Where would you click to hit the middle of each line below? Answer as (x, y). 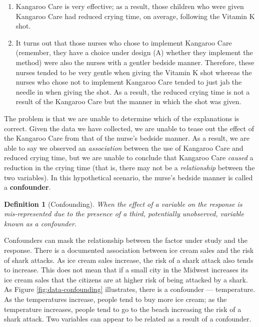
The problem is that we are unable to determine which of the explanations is (122, 118)
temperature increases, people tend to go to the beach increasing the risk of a (123, 309)
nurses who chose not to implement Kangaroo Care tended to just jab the (129, 82)
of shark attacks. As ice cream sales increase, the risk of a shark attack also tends (129, 260)
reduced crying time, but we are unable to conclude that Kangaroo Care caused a (129, 157)
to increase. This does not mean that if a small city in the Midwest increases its (126, 270)
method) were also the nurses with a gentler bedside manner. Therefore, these (135, 62)
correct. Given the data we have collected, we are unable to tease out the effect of (129, 128)
